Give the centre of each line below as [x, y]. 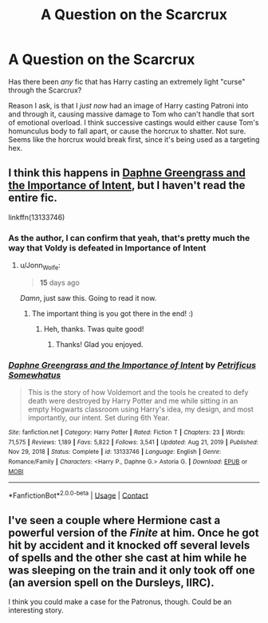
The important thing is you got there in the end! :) [112, 313]
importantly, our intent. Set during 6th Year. [99, 418]
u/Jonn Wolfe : [40, 266]
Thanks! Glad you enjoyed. [99, 344]
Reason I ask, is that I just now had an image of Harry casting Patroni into [128, 105]
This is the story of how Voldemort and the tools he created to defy [138, 392]
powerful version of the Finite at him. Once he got [134, 532]
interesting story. [36, 610]
